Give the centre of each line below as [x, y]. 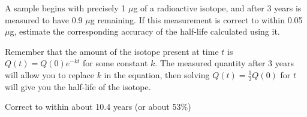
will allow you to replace [49, 74]
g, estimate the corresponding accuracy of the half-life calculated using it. [145, 31]
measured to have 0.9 [44, 19]
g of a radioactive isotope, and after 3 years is [217, 8]
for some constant [115, 63]
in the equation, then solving [157, 74]
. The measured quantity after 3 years [224, 63]
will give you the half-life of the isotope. [78, 86]
